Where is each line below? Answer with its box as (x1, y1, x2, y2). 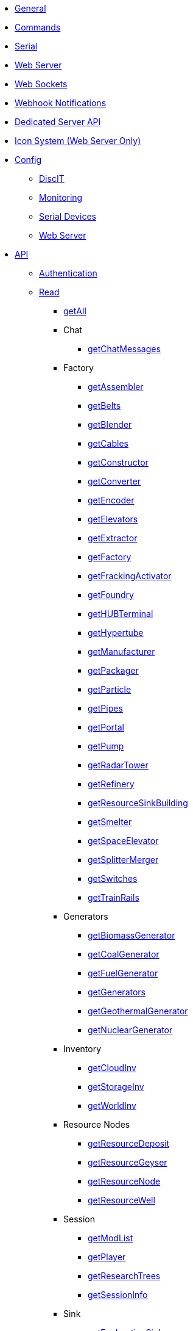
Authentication (39, 268, 97, 278)
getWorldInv (88, 1100, 136, 1111)
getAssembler (88, 381, 144, 392)
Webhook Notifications (15, 98, 107, 108)
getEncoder (88, 495, 135, 505)
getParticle (88, 684, 132, 694)
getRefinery (88, 779, 135, 789)
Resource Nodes (63, 1119, 130, 1130)
